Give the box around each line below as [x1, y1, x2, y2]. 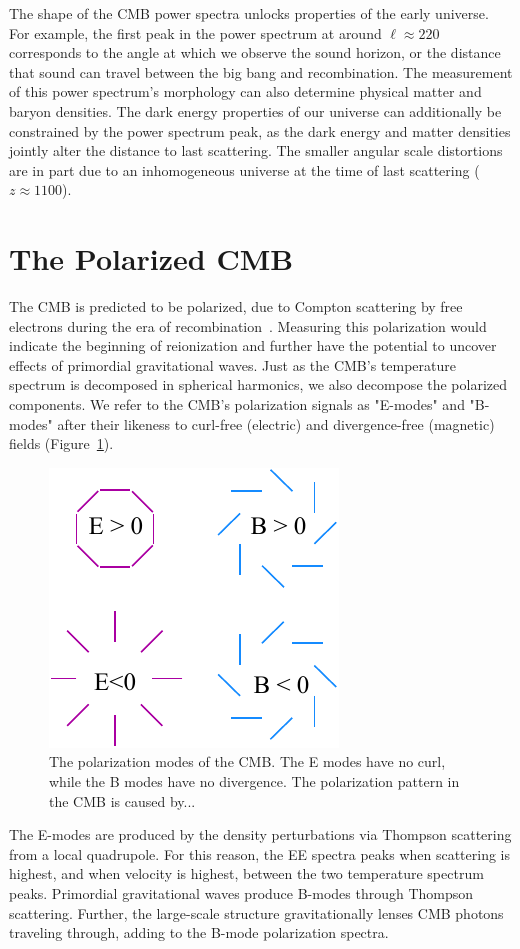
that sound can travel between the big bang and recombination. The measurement [9, 61, 513, 82]
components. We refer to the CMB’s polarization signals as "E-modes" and [9, 394, 465, 415]
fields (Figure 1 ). [9, 433, 114, 454]
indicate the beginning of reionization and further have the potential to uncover [9, 335, 497, 356]
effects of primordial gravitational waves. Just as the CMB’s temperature [9, 354, 456, 375]
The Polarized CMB [9, 238, 294, 279]
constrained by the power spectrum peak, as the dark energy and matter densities [9, 120, 511, 141]
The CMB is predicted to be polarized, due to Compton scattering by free [9, 296, 463, 317]
